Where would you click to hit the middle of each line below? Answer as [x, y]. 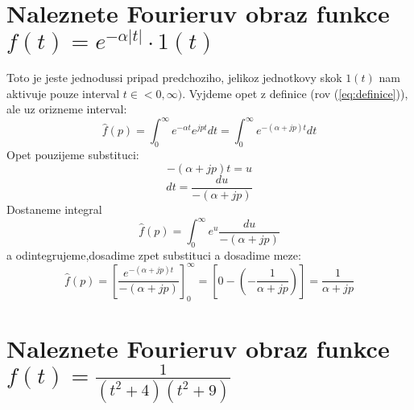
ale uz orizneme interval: [67, 109]
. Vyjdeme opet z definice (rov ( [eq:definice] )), [295, 93]
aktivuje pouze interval [63, 93]
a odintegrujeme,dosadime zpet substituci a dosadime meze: [154, 254]
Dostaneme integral [54, 209]
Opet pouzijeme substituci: [73, 155]
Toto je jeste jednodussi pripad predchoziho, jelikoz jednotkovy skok [174, 78]
